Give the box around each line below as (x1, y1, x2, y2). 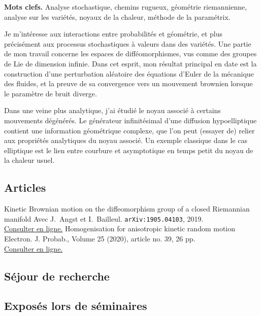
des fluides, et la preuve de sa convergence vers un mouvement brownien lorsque (4, 78, 253, 89)
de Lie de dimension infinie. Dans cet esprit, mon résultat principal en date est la (4, 58, 257, 68)
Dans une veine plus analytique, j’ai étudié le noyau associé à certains (4, 105, 221, 116)
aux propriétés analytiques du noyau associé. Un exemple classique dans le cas (4, 135, 247, 146)
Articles (4, 180, 46, 195)
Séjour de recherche (4, 268, 110, 284)
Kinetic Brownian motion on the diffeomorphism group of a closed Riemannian (4, 203, 250, 214)
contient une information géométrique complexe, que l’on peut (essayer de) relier (4, 125, 255, 135)
